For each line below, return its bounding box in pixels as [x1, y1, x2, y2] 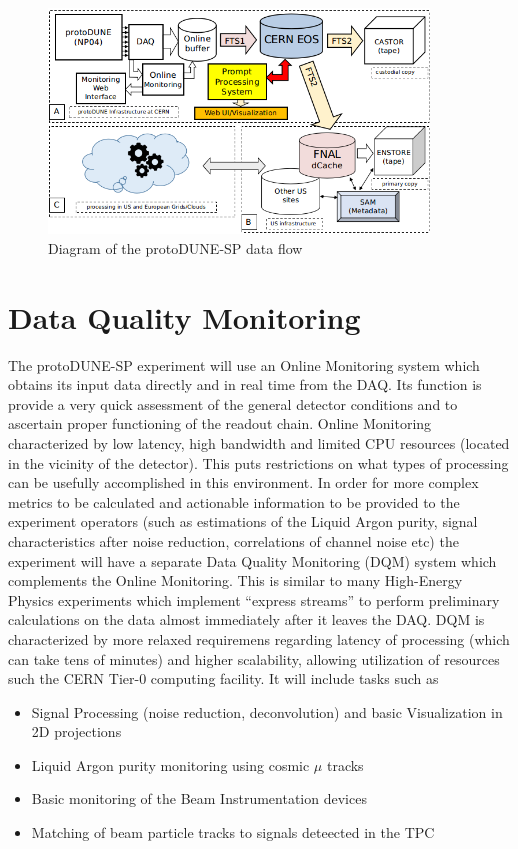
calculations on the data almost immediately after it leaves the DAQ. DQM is [8, 609, 485, 630]
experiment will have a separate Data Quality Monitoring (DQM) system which [8, 550, 497, 571]
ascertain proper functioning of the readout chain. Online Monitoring [8, 413, 432, 434]
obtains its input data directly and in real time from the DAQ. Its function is [8, 374, 482, 395]
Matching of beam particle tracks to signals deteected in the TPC [31, 822, 435, 843]
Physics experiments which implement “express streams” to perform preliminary [8, 589, 500, 610]
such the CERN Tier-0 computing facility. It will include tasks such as [8, 668, 439, 689]
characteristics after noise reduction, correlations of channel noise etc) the [8, 530, 459, 551]
